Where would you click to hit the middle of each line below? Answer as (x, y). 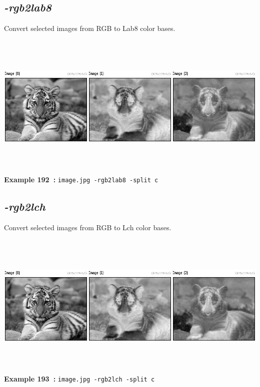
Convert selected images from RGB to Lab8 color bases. (90, 28)
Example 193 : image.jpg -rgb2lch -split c (79, 378)
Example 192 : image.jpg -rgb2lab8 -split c (81, 179)
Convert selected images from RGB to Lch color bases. (88, 227)
